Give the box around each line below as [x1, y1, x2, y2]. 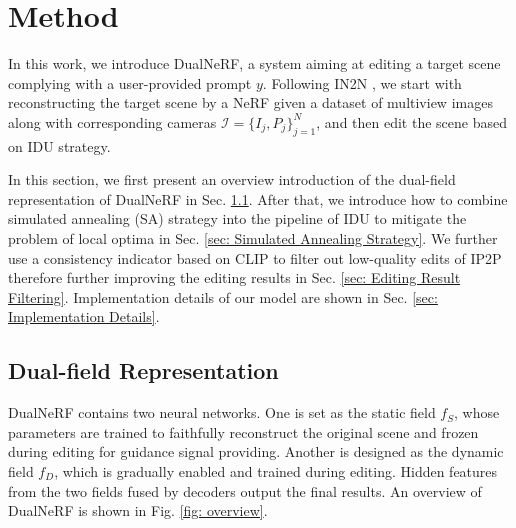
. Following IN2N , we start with [262, 72, 462, 93]
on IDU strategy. [8, 135, 111, 156]
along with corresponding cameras [8, 111, 217, 132]
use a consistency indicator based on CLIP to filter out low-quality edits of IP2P [8, 247, 502, 268]
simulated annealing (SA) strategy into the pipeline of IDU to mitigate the [8, 208, 467, 229]
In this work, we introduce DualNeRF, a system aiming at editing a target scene [8, 53, 501, 74]
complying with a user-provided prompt [8, 72, 252, 93]
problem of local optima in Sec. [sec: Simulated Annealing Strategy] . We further [8, 228, 498, 249]
